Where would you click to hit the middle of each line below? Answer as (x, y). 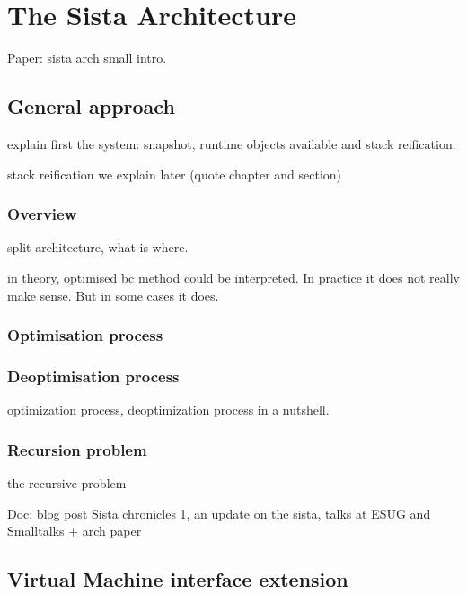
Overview (42, 214)
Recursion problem (77, 449)
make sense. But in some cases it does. (113, 295)
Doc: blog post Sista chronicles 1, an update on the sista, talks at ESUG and (219, 513)
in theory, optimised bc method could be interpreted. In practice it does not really (233, 277)
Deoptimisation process (93, 376)
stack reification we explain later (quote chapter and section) (175, 174)
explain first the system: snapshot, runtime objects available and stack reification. (232, 143)
